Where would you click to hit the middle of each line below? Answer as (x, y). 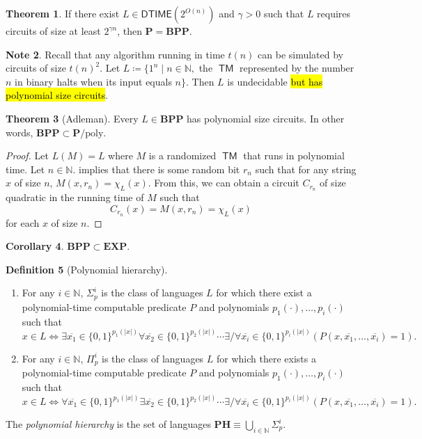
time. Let (25, 169)
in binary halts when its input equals (93, 81)
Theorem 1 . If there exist (63, 13)
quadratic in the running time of (75, 197)
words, (19, 132)
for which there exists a (266, 358)
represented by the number (297, 68)
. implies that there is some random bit (156, 169)
